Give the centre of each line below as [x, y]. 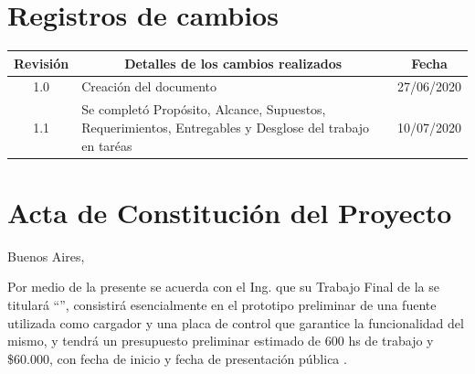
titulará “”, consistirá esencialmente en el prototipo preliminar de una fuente [222, 304]
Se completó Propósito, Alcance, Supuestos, [204, 109]
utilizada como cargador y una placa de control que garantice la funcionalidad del [236, 322]
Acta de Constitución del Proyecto [230, 212]
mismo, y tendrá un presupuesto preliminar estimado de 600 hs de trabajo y [221, 341]
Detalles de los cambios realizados [233, 63]
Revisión [42, 63]
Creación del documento [149, 86]
